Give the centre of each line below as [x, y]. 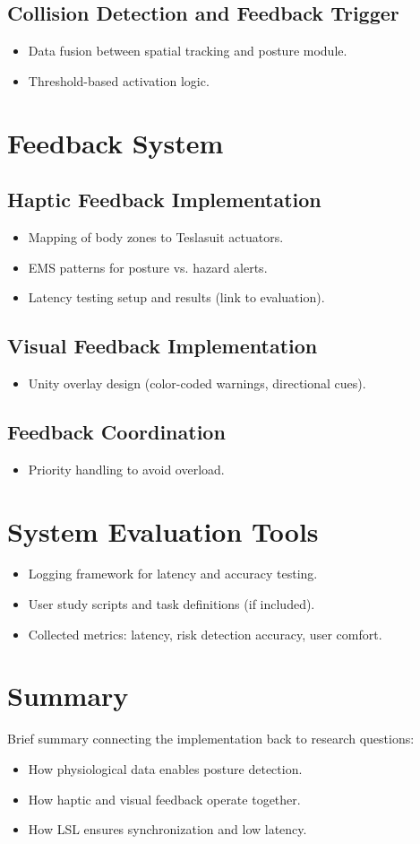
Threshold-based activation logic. [119, 80]
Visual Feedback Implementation [163, 346]
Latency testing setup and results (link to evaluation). [176, 297]
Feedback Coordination [116, 431]
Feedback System [116, 142]
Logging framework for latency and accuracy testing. [173, 574]
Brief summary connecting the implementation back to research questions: [211, 739]
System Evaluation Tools [163, 531]
